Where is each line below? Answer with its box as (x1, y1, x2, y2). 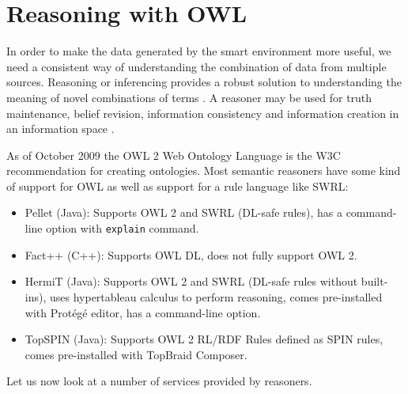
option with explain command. (46, 220, 199, 237)
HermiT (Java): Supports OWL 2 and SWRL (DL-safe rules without (25, 273, 358, 290)
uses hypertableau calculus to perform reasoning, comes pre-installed (49, 288, 383, 305)
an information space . (6, 120, 115, 137)
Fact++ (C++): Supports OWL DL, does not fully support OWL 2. (25, 246, 357, 263)
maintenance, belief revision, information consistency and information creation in (6, 104, 399, 121)
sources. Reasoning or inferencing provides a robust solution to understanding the (6, 74, 402, 90)
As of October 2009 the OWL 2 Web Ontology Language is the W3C (6, 146, 341, 163)
